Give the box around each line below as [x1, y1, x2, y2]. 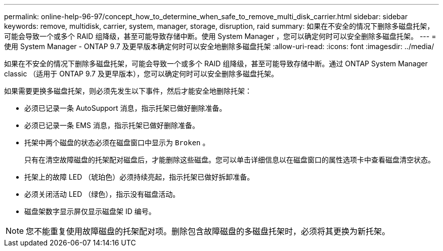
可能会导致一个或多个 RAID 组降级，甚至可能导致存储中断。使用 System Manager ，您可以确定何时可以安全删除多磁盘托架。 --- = [4, 32, 436, 40]
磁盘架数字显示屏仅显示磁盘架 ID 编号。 [24, 207, 156, 216]
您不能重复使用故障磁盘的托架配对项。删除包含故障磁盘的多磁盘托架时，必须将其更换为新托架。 [26, 226, 390, 236]
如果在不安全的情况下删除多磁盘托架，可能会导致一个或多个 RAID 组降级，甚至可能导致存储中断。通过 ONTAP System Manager [4, 59, 428, 68]
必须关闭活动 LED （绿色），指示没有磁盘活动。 [24, 190, 180, 198]
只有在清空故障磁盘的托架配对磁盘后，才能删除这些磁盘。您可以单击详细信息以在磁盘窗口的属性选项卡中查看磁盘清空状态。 [24, 155, 435, 164]
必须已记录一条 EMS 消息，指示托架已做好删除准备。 [24, 121, 199, 130]
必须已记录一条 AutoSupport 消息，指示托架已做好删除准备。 [24, 104, 227, 112]
